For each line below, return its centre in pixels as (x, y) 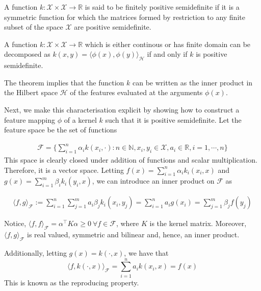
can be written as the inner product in (193, 82)
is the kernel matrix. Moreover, (198, 223)
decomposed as (27, 54)
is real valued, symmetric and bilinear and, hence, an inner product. (133, 234)
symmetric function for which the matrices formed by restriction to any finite (125, 17)
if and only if (167, 54)
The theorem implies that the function (64, 82)
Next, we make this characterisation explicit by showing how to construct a (122, 109)
